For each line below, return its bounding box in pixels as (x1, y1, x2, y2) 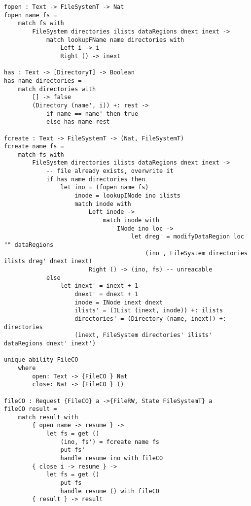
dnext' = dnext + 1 (74, 290, 139, 298)
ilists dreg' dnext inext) (4, 258, 92, 265)
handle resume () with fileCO (60, 487, 159, 495)
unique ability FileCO (4, 356, 78, 364)
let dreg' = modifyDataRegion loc (131, 233, 244, 240)
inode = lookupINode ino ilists (74, 192, 180, 200)
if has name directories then (46, 175, 145, 183)
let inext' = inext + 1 (60, 282, 139, 290)
